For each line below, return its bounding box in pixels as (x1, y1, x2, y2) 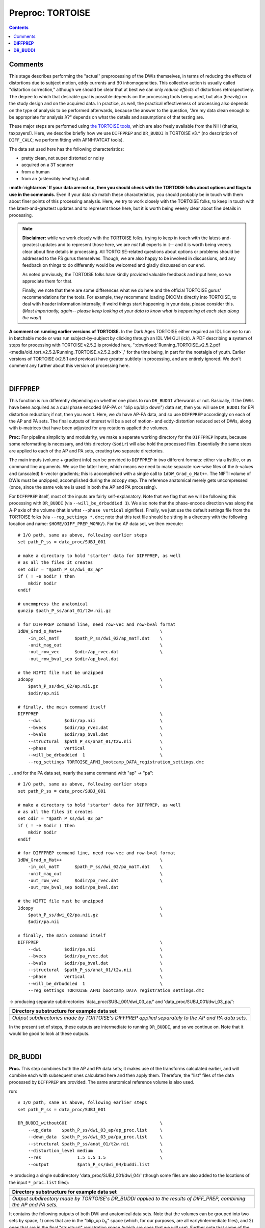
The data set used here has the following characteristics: (9, 146, 124, 152)
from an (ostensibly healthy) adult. (21, 176, 91, 182)
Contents (9, 25, 29, 30)
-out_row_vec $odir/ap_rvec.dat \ (27, 649, 163, 655)
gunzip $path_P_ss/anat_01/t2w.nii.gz (18, 608, 111, 614)
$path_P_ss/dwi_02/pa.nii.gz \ (27, 912, 163, 918)
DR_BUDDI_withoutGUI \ (18, 1120, 163, 1126)
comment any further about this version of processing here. (9, 363, 130, 368)
